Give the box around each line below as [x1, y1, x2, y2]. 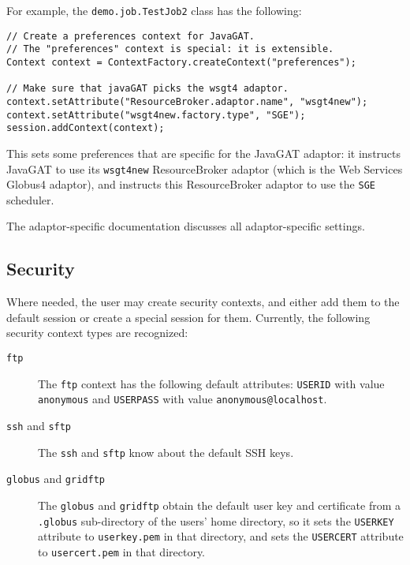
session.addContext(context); [6, 122, 165, 134]
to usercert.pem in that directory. [38, 543, 206, 559]
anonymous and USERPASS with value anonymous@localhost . [38, 391, 327, 407]
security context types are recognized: [6, 324, 188, 341]
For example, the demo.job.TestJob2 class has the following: [6, 2, 302, 18]
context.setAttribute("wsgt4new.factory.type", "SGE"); [6, 109, 306, 121]
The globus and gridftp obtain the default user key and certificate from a [38, 496, 401, 513]
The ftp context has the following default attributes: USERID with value [38, 375, 385, 391]
